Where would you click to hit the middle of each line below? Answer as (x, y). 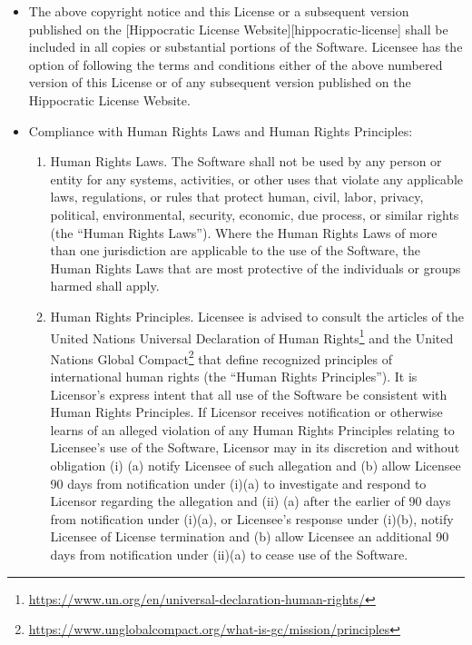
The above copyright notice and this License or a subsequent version (219, 11)
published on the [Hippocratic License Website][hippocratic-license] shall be (238, 29)
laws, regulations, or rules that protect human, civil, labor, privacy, (237, 197)
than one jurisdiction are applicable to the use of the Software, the (236, 250)
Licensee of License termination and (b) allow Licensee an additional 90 (250, 536)
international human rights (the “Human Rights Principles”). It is (234, 376)
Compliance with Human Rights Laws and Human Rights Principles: (221, 130)
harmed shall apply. (105, 286)
